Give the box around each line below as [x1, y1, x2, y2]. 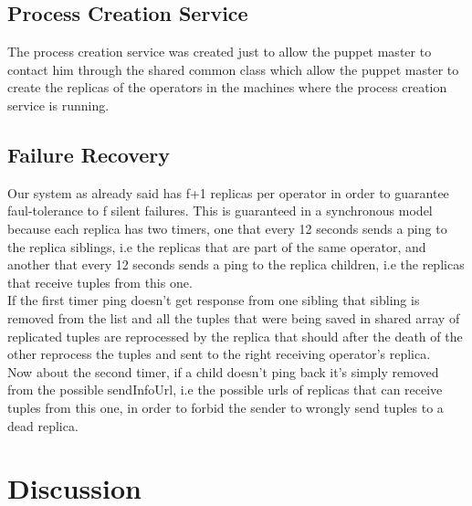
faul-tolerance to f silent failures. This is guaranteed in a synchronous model [7, 201, 433, 220]
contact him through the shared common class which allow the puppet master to [7, 59, 459, 79]
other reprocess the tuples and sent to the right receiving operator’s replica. [7, 344, 431, 364]
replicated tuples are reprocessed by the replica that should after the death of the [7, 326, 463, 345]
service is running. [7, 95, 110, 114]
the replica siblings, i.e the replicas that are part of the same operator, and [7, 237, 426, 256]
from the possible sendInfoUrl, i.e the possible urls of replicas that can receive [7, 380, 443, 399]
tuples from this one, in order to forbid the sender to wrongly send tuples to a [7, 397, 444, 416]
